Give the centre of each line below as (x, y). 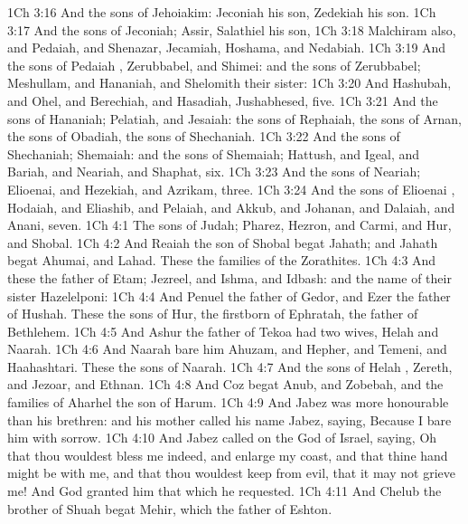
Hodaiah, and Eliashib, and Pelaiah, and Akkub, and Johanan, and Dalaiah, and (231, 207)
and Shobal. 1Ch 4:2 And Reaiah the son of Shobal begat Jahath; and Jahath (223, 242)
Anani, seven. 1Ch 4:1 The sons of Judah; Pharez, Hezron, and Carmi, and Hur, (229, 225)
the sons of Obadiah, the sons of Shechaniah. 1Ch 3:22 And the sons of (204, 136)
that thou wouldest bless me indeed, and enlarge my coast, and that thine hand (228, 455)
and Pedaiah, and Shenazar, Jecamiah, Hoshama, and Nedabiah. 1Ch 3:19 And (227, 48)
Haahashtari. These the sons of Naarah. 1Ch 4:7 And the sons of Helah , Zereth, (230, 366)
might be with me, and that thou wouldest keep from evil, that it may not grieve (231, 473)
